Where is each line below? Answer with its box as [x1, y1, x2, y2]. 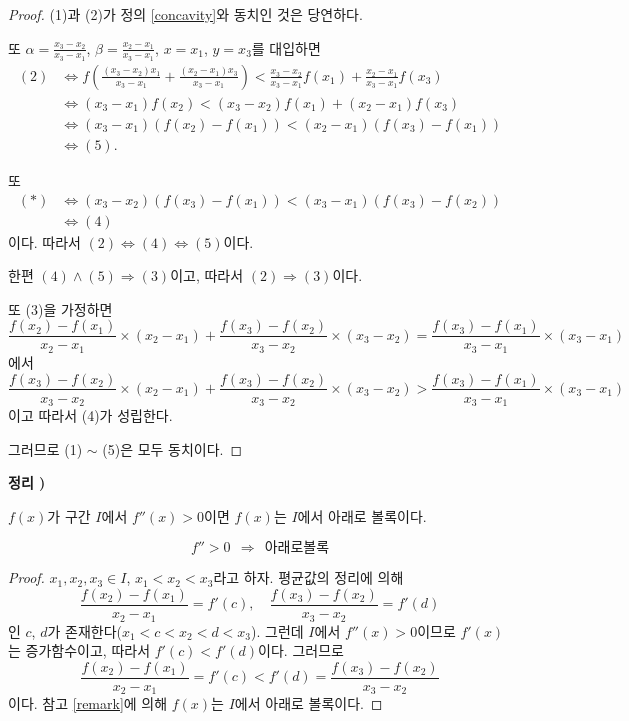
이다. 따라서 [8, 231, 81, 252]
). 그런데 [251, 620, 304, 641]
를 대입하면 [251, 37, 321, 58]
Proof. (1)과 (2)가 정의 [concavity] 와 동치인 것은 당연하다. [8, 4, 363, 24]
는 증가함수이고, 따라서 [8, 640, 151, 661]
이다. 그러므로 [258, 640, 344, 661]
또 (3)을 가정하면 [8, 298, 113, 319]
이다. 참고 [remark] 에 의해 [8, 693, 168, 714]
